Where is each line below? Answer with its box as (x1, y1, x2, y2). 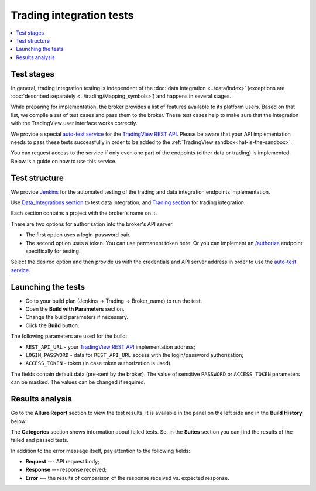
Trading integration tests (11, 9, 134, 22)
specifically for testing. (25, 248, 81, 255)
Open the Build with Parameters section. (25, 305, 125, 313)
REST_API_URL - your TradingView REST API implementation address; (25, 343, 195, 351)
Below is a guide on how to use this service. (11, 157, 117, 164)
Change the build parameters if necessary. (25, 314, 129, 321)
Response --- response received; (25, 466, 107, 473)
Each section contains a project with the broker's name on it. (11, 210, 157, 217)
